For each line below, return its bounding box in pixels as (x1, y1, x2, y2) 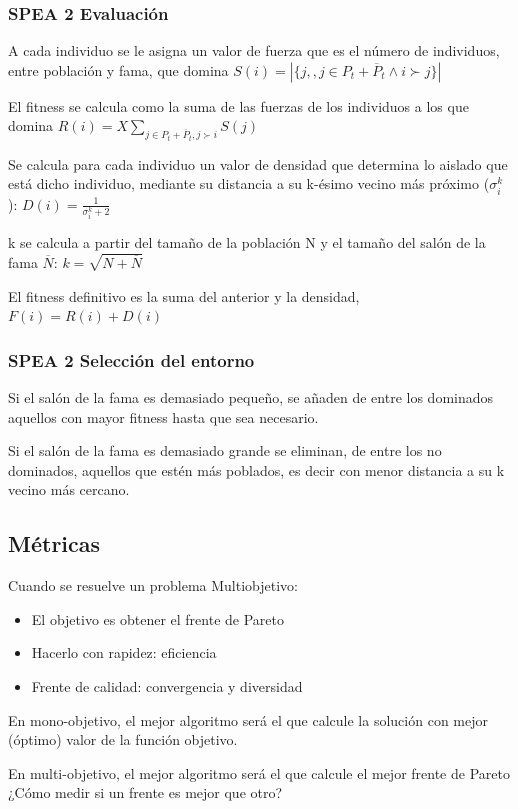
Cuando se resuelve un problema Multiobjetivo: (8, 575, 298, 596)
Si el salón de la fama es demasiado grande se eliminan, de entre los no (8, 440, 442, 461)
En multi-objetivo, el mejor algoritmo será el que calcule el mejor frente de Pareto (8, 762, 510, 783)
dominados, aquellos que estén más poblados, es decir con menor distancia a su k (8, 459, 505, 480)
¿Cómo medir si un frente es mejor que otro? (8, 782, 283, 803)
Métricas (8, 528, 101, 559)
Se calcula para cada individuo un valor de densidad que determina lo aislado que (8, 153, 508, 174)
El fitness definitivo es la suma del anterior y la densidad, (8, 285, 360, 306)
